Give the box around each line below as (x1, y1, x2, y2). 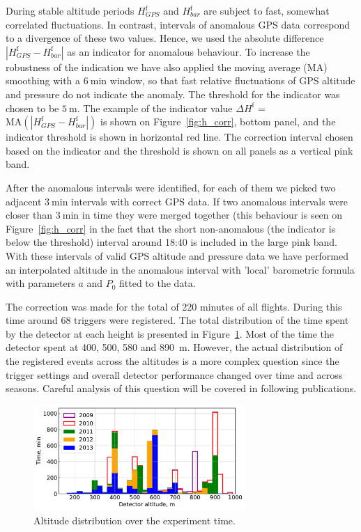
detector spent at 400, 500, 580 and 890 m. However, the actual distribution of (6, 340, 343, 354)
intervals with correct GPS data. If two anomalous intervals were (71, 194, 348, 208)
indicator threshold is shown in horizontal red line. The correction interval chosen (6, 130, 353, 144)
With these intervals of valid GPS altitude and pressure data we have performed (6, 248, 348, 263)
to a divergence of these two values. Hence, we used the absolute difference (6, 31, 324, 45)
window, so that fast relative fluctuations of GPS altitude (109, 73, 355, 88)
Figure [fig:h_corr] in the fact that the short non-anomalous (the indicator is (6, 221, 336, 235)
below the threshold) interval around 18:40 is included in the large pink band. (6, 235, 337, 249)
